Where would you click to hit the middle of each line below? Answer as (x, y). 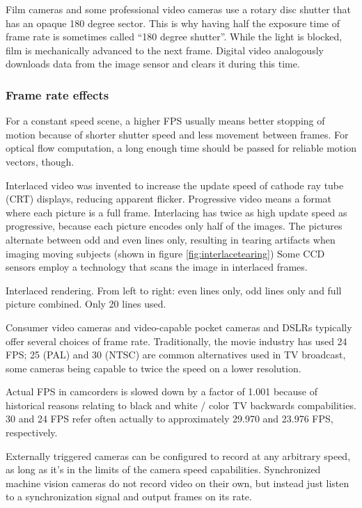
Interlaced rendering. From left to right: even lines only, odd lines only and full (174, 290)
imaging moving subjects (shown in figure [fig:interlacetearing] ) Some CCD (165, 253)
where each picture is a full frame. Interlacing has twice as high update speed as (176, 212)
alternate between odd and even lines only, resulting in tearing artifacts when (171, 239)
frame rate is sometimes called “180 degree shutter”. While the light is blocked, (174, 37)
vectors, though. (40, 161)
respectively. (32, 432)
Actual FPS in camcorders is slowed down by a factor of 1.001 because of (162, 391)
